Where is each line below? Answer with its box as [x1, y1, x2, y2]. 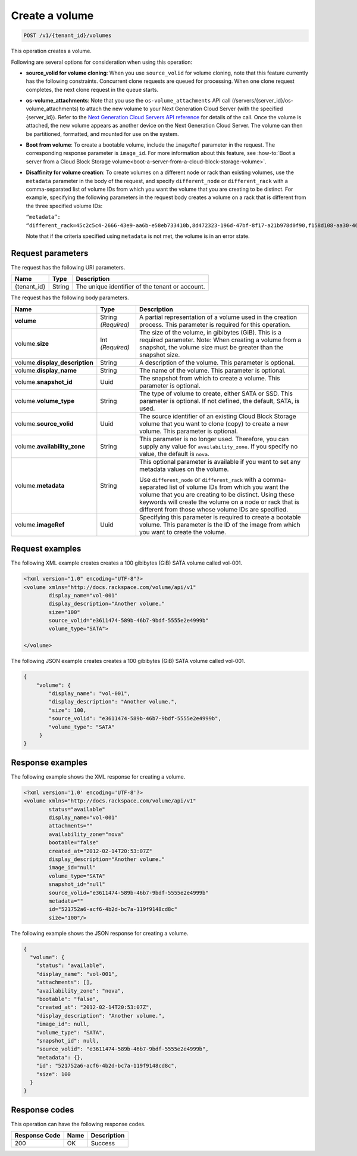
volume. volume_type [14, 396, 74, 405]
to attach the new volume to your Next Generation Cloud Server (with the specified [80, 105, 283, 113]
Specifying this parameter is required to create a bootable [139, 513, 302, 521]
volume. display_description [14, 358, 94, 367]
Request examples [11, 544, 82, 554]
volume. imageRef [14, 520, 65, 529]
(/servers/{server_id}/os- [231, 97, 294, 104]
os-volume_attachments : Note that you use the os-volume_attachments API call [26, 97, 231, 104]
